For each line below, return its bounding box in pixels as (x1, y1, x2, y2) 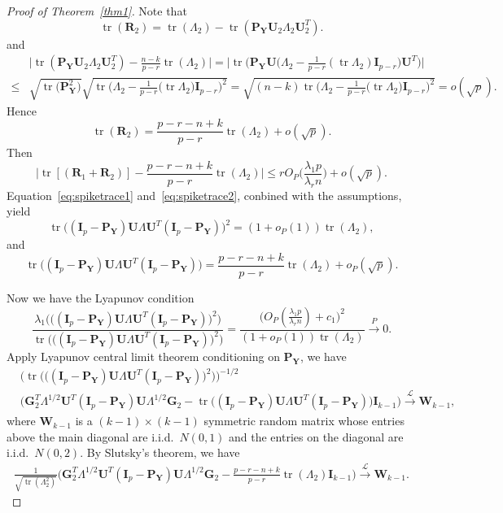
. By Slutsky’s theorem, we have (80, 444, 240, 461)
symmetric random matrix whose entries (203, 412, 405, 429)
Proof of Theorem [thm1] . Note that (7, 2, 187, 19)
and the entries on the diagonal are (229, 428, 404, 445)
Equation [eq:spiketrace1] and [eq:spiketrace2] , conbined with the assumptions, (7, 186, 402, 203)
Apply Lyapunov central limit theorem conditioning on (7, 347, 280, 364)
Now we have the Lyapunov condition (7, 289, 195, 306)
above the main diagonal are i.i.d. (7, 428, 174, 445)
